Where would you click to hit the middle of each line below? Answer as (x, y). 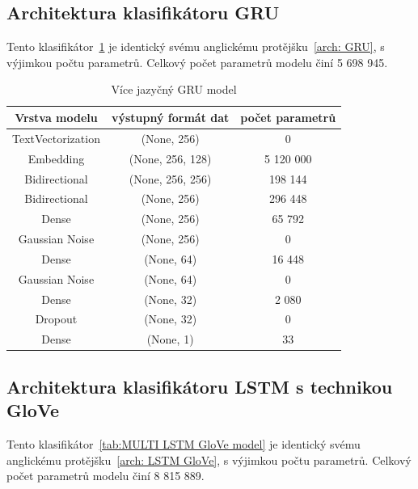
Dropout (56, 319)
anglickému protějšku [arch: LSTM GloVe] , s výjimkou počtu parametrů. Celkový (209, 459)
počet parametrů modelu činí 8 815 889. (106, 476)
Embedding (56, 158)
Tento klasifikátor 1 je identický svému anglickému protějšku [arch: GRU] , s (196, 46)
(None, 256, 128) (170, 158)
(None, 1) (170, 339)
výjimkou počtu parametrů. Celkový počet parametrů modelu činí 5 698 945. (197, 62)
